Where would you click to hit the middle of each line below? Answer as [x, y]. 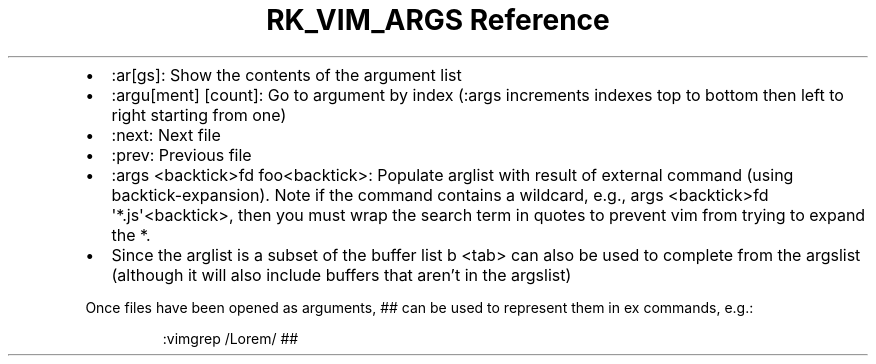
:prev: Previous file [181, 154]
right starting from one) [199, 114]
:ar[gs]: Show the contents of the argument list [286, 74]
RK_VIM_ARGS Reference [438, 20]
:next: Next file [166, 134]
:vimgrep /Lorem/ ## [230, 338]
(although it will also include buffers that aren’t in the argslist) [341, 274]
